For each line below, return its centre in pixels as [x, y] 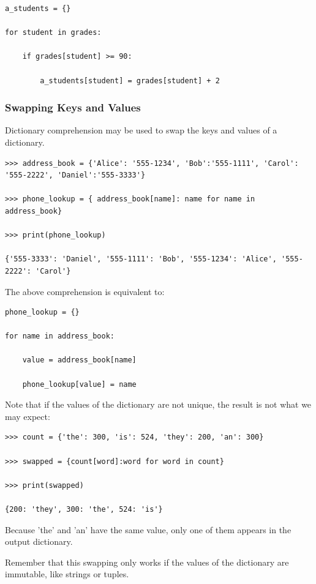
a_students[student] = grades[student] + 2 [130, 80]
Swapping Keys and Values [73, 107]
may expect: [28, 416]
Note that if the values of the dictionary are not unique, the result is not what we [158, 404]
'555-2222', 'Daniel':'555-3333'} [75, 175]
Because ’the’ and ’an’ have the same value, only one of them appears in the [148, 529]
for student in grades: [53, 33]
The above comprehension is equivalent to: [85, 291]
